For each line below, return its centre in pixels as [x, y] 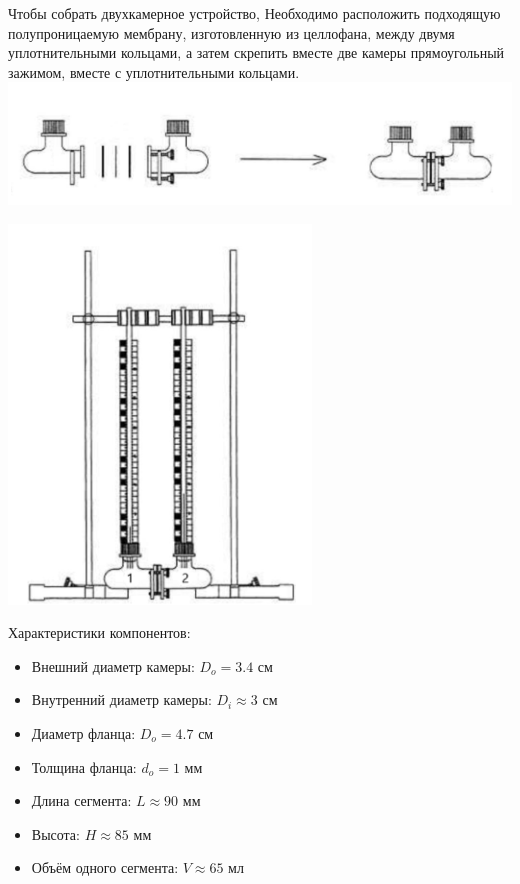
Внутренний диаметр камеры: [121, 699]
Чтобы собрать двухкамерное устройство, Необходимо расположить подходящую [254, 13]
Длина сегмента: [81, 800]
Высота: [55, 833]
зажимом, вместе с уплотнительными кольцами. [154, 71]
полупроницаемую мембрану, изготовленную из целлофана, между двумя [231, 32]
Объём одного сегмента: [105, 867]
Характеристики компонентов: [99, 632]
